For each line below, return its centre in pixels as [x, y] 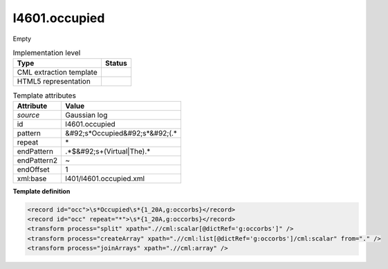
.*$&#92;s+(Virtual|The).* [108, 151]
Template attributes [44, 95]
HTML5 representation [54, 82]
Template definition [41, 191]
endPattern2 [37, 160]
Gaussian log [86, 115]
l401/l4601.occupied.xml [105, 178]
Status [116, 64]
